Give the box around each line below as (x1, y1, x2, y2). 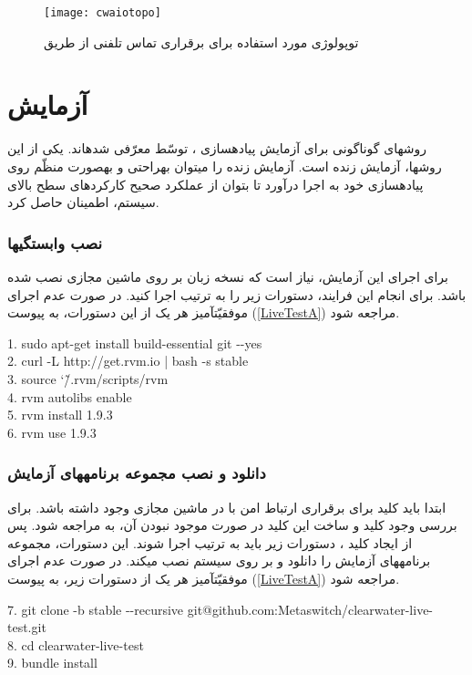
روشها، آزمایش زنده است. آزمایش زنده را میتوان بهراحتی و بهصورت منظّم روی (7, 156, 442, 175)
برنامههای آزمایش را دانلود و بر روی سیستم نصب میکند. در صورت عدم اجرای (7, 551, 431, 570)
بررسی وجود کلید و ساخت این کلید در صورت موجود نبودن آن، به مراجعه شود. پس (7, 515, 457, 535)
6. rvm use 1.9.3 (7, 422, 97, 441)
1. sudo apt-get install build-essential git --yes (7, 333, 262, 352)
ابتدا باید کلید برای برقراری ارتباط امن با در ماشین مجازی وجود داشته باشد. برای (7, 497, 446, 516)
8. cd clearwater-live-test (7, 635, 144, 654)
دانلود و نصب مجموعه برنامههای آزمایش (7, 462, 266, 484)
